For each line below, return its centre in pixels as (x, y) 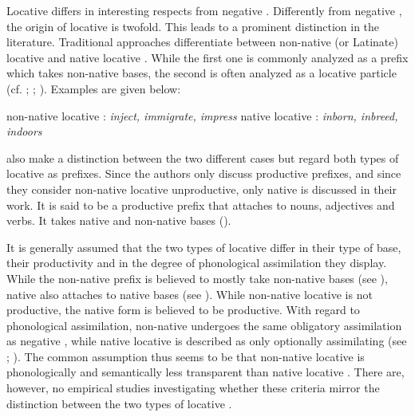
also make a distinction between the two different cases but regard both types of (203, 157)
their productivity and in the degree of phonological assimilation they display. (197, 263)
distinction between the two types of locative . (119, 403)
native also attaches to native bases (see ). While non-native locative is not (190, 294)
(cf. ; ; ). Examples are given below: (94, 88)
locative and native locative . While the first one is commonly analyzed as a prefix (207, 57)
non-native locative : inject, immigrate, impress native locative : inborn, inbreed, (202, 115)
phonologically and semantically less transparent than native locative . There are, (206, 372)
